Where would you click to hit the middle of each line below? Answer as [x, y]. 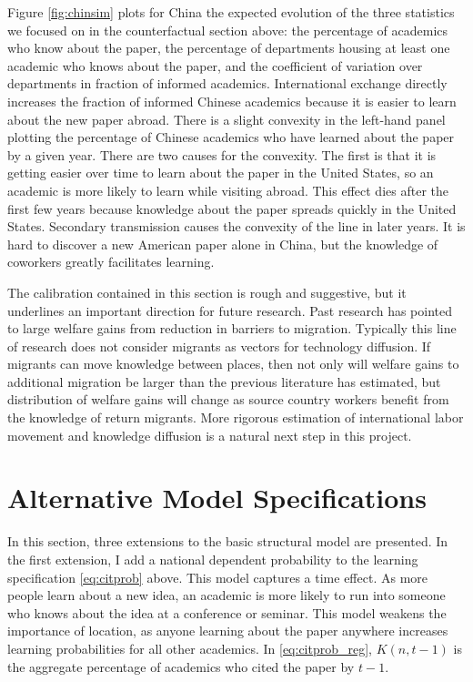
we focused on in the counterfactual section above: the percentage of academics [228, 30]
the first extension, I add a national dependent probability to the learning [213, 559]
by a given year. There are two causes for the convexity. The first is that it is [222, 154]
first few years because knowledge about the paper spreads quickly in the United [232, 208]
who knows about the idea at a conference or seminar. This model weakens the [227, 612]
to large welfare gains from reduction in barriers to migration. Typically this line [232, 328]
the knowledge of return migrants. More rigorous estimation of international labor [236, 417]
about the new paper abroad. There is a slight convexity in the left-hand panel [226, 119]
